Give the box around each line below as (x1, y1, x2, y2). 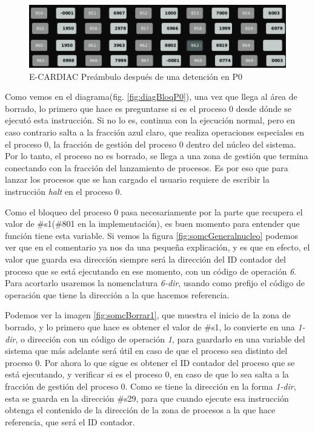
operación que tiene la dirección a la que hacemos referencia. (5, 288, 230, 301)
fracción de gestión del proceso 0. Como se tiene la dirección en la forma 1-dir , (5, 379, 296, 392)
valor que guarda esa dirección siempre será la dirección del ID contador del (5, 252, 286, 265)
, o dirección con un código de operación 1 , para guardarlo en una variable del (15, 332, 305, 345)
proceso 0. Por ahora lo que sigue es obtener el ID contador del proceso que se (5, 356, 295, 368)
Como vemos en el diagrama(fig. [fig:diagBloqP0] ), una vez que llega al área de (5, 90, 297, 103)
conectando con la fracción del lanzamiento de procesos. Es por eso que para (5, 161, 288, 174)
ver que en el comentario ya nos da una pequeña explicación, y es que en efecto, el (5, 241, 310, 254)
